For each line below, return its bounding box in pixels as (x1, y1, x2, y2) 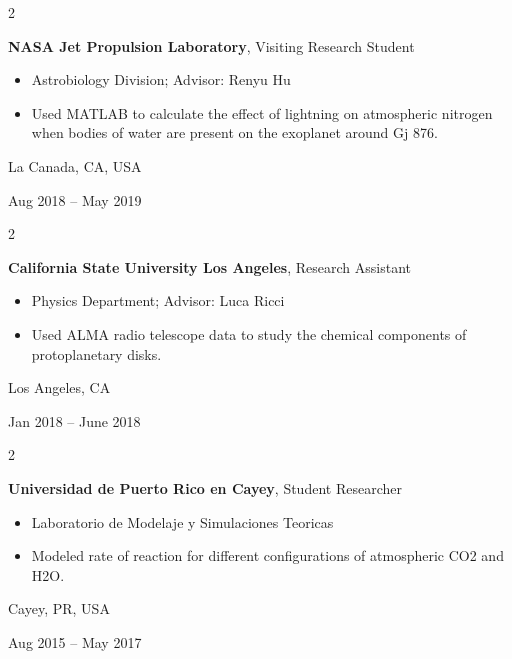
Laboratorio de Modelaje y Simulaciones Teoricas (31, 511, 334, 532)
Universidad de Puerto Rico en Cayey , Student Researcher (8, 477, 402, 498)
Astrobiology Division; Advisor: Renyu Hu (31, 69, 291, 90)
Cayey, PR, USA (8, 598, 110, 619)
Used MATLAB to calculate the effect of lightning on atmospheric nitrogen (31, 102, 493, 123)
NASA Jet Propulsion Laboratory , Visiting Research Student (8, 35, 415, 56)
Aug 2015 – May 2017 (8, 631, 142, 652)
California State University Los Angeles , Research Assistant (8, 256, 411, 277)
